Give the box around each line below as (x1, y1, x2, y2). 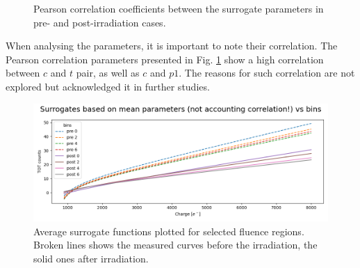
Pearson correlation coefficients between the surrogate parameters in (33, 1, 324, 15)
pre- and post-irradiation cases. (33, 15, 166, 29)
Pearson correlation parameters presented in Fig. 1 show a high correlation (6, 52, 324, 66)
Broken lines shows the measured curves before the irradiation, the (33, 237, 318, 252)
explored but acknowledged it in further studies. (6, 79, 210, 93)
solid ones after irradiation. (33, 251, 149, 265)
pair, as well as (76, 65, 140, 80)
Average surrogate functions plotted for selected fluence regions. (33, 223, 304, 238)
